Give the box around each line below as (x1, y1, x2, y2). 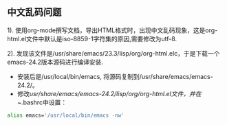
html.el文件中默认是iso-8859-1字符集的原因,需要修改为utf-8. (7, 34, 177, 43)
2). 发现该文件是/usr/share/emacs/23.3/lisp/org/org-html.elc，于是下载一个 (7, 49, 220, 57)
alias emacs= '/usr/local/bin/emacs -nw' (7, 112, 125, 119)
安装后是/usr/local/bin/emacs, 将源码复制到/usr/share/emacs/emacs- (17, 72, 213, 80)
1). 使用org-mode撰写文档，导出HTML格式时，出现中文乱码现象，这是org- (7, 26, 218, 34)
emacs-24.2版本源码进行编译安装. (7, 58, 104, 66)
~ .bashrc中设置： (17, 98, 67, 106)
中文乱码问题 (7, 6, 62, 19)
